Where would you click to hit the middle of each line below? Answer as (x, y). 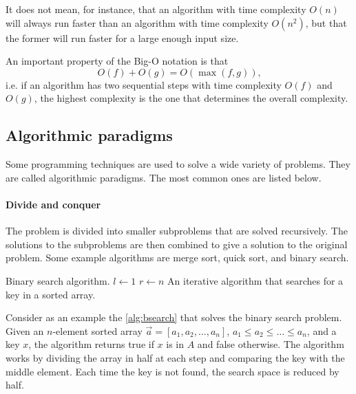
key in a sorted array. (51, 294)
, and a (322, 330)
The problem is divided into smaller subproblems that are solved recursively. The (177, 231)
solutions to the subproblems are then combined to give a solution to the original (177, 244)
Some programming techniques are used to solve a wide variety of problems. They (178, 164)
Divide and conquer (53, 204)
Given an (25, 330)
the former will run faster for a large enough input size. (122, 37)
